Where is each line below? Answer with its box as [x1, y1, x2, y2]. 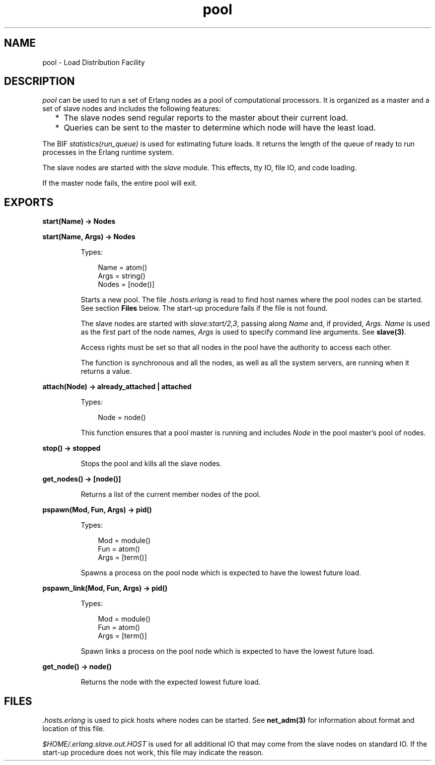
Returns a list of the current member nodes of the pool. [80, 490, 261, 499]
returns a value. [80, 367, 132, 376]
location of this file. [42, 724, 105, 733]
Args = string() [98, 272, 145, 280]
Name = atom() [98, 263, 147, 272]
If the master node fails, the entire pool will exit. [42, 179, 198, 188]
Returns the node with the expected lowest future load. [80, 678, 261, 687]
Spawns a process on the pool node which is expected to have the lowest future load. [80, 568, 362, 577]
